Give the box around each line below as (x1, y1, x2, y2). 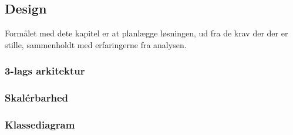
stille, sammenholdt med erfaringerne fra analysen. (5, 38, 187, 50)
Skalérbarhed (5, 90, 69, 105)
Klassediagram (5, 117, 75, 131)
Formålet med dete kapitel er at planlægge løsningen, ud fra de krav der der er (5, 27, 288, 39)
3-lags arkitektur (5, 63, 85, 78)
